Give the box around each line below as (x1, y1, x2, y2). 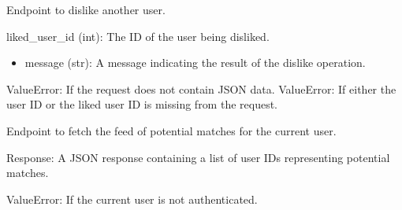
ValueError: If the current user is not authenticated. (6, 190, 258, 207)
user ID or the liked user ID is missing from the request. (6, 96, 278, 112)
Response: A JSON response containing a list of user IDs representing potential (6, 149, 390, 165)
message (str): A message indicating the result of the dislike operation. (24, 54, 366, 71)
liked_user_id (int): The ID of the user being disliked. (6, 28, 270, 44)
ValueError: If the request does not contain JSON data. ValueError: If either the (6, 80, 396, 97)
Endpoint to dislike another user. (6, 2, 166, 17)
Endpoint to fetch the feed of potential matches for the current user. (6, 122, 337, 138)
